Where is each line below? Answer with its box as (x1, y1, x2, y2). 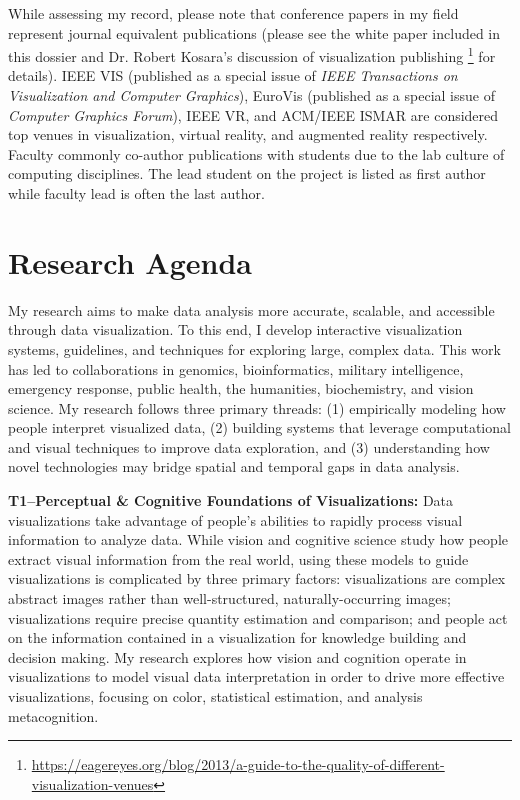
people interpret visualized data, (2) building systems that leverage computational (8, 417, 511, 438)
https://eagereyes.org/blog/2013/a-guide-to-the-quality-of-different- (31, 754, 445, 775)
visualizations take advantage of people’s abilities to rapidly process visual (8, 509, 463, 530)
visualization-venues (31, 773, 154, 794)
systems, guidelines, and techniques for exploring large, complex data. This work (8, 338, 501, 359)
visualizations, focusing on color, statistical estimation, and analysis (8, 686, 423, 706)
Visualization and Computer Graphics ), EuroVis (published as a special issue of (8, 85, 495, 106)
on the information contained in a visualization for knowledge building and (8, 627, 467, 648)
